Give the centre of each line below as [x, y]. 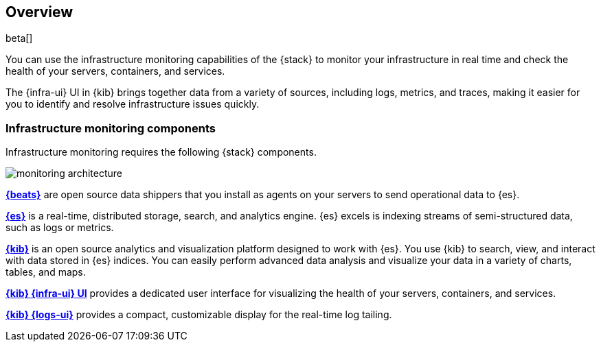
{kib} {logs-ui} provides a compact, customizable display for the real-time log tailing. [199, 315]
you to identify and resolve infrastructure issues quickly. [133, 104]
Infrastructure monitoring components [111, 128]
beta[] [19, 38]
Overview [39, 12]
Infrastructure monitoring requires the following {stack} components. [161, 152]
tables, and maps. [46, 272]
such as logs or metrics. [60, 228]
